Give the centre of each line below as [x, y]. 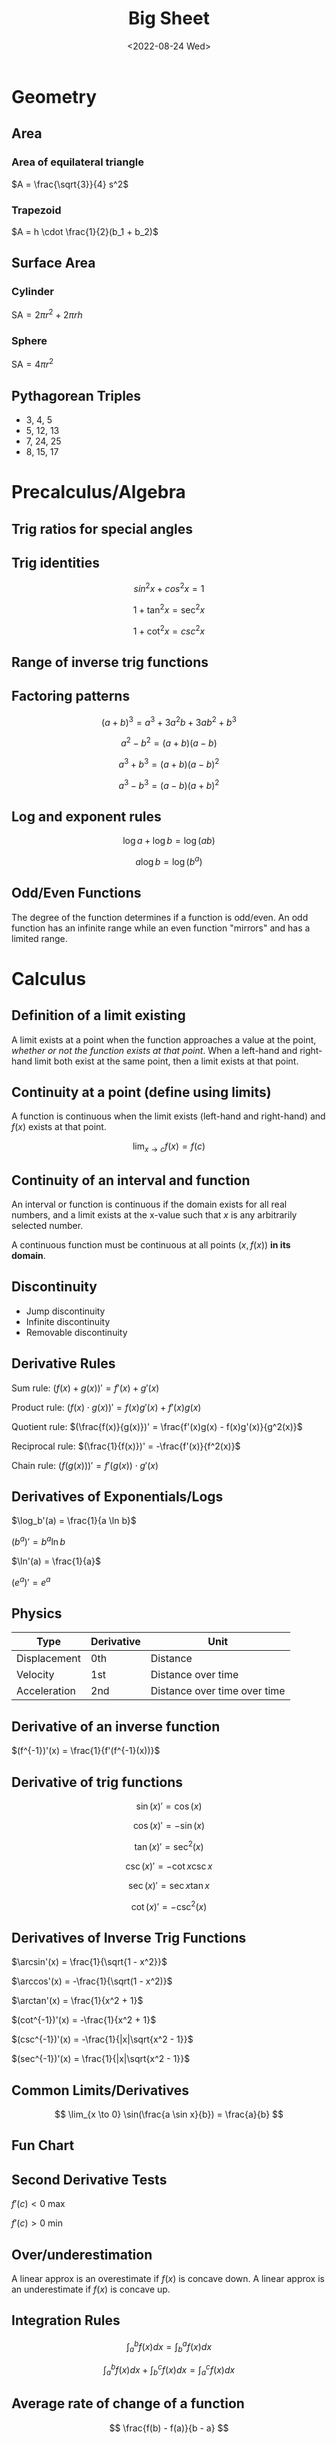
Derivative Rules [63, 1363]
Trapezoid [36, 210]
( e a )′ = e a [31, 1581]
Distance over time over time [218, 1691]
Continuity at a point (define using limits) [141, 1092]
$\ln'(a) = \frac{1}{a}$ [56, 1561]
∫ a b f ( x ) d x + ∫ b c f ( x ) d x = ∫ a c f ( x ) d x [169, 2370]
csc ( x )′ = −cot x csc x [169, 1866]
